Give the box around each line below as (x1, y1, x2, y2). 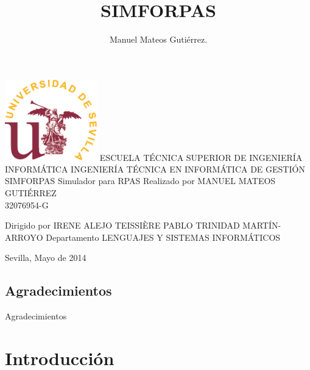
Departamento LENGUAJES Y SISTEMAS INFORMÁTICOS (46, 230, 281, 243)
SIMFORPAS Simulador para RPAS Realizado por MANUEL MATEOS (5, 174, 276, 187)
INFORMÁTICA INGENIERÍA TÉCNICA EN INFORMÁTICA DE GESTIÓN (5, 162, 305, 175)
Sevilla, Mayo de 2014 (5, 251, 86, 264)
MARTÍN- (242, 219, 281, 232)
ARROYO (5, 230, 43, 243)
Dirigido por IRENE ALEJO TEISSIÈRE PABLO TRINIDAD (5, 219, 240, 232)
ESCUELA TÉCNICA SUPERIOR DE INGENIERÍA (99, 151, 303, 163)
